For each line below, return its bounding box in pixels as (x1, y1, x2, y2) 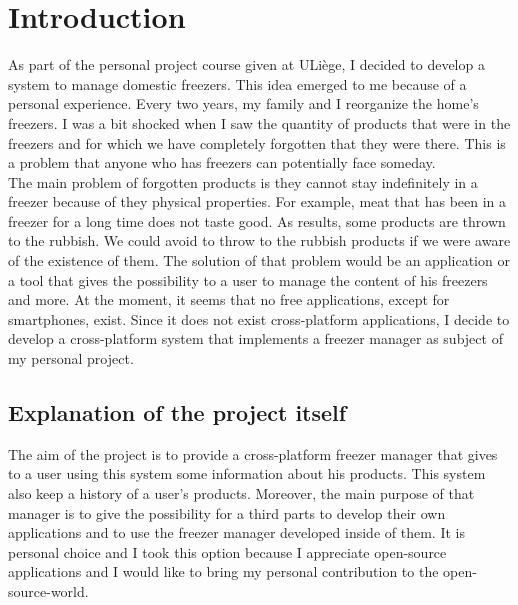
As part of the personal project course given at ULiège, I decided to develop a (8, 54, 485, 75)
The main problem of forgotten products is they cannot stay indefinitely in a (8, 171, 478, 192)
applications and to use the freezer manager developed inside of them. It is (8, 522, 465, 543)
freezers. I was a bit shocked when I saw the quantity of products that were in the (8, 112, 511, 133)
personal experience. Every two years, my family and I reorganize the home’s (8, 93, 479, 114)
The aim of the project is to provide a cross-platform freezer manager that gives (8, 443, 498, 464)
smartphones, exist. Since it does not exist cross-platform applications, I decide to (8, 308, 510, 329)
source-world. (8, 580, 89, 601)
